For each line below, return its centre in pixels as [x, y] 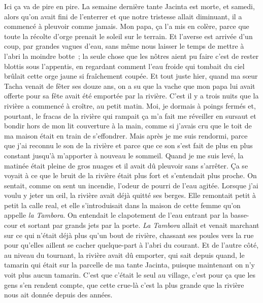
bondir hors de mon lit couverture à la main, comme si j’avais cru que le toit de [128, 126]
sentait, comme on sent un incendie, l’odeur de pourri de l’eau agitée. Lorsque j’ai [131, 185]
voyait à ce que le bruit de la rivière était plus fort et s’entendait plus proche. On [130, 175]
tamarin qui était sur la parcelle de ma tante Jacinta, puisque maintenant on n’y [129, 265]
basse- [240, 215]
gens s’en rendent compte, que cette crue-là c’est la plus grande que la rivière [124, 284]
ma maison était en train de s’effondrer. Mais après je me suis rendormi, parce [126, 135]
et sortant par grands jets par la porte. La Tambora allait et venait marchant [140, 225]
